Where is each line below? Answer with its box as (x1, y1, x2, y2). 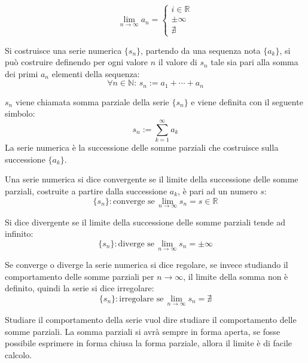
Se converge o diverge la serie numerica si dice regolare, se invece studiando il (5, 258, 288, 271)
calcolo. (5, 348, 32, 361)
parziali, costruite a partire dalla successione (5, 184, 167, 197)
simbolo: (5, 107, 35, 120)
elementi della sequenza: (51, 67, 140, 80)
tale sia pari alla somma (211, 56, 298, 68)
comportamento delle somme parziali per (5, 270, 154, 282)
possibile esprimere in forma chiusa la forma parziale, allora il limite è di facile (5, 337, 292, 349)
